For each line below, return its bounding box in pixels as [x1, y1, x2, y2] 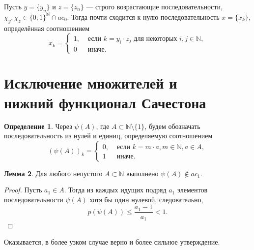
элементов [177, 185, 207, 195]
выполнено [126, 168, 159, 178]
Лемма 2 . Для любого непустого [4, 168, 103, 178]
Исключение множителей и [4, 73, 177, 93]
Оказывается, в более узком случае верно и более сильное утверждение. [4, 236, 220, 247]
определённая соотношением [4, 23, 90, 33]
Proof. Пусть [4, 185, 42, 195]
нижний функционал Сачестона [4, 92, 206, 112]
